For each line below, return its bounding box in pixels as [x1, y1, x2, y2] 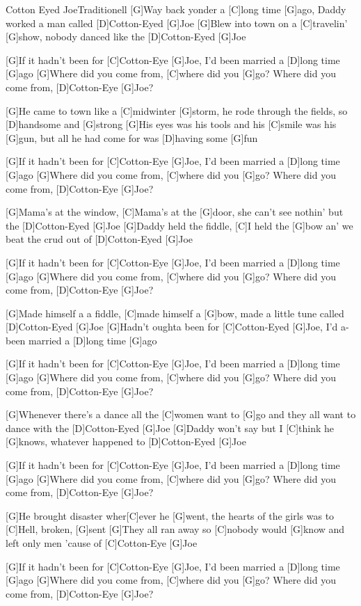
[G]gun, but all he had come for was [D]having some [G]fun [6, 130, 258, 145]
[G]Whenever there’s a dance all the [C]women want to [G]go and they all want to [6, 407, 356, 422]
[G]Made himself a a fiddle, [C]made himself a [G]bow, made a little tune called [6, 305, 344, 320]
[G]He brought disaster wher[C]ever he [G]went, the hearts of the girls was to [6, 508, 335, 523]
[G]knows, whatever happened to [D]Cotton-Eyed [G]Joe [6, 434, 246, 449]
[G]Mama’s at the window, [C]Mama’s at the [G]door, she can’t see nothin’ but [6, 205, 344, 219]
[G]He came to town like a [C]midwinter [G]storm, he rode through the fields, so [6, 103, 348, 118]
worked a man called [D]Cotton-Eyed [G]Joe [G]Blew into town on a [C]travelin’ [6, 15, 348, 30]
